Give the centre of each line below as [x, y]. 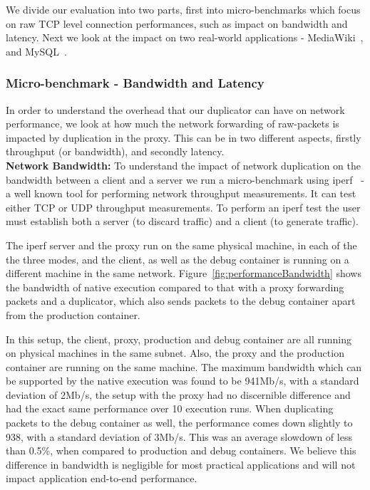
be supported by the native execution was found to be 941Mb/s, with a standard [183, 381]
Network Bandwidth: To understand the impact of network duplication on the [183, 165]
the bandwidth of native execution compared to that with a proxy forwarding [175, 287]
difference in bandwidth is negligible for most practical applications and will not [181, 464]
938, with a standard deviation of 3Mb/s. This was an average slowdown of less [179, 436]
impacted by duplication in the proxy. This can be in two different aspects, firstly [184, 137]
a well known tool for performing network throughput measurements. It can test [181, 193]
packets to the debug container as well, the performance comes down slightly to [179, 423]
